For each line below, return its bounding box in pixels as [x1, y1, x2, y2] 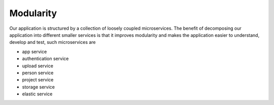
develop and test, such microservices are [9, 39, 96, 45]
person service [22, 70, 54, 76]
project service [22, 77, 54, 83]
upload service [22, 63, 53, 69]
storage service [22, 84, 55, 90]
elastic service [22, 91, 53, 97]
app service [22, 48, 47, 55]
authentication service [22, 56, 69, 62]
